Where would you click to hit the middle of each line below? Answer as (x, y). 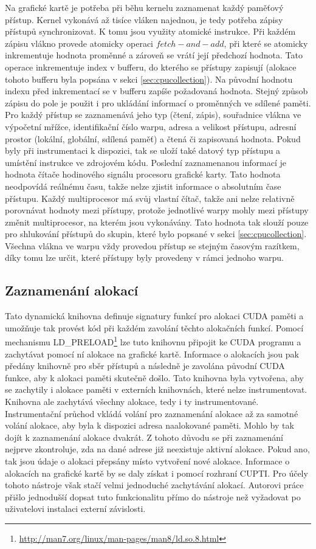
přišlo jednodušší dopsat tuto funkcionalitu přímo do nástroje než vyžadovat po (153, 496)
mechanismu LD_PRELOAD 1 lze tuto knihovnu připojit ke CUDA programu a (153, 341)
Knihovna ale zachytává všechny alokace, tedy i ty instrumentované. (132, 402)
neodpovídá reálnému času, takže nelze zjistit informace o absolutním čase (143, 186)
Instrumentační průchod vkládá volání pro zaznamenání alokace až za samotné (152, 413)
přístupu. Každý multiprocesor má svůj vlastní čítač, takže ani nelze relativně (150, 198)
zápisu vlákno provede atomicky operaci (79, 43)
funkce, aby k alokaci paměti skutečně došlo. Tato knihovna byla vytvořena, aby (154, 377)
